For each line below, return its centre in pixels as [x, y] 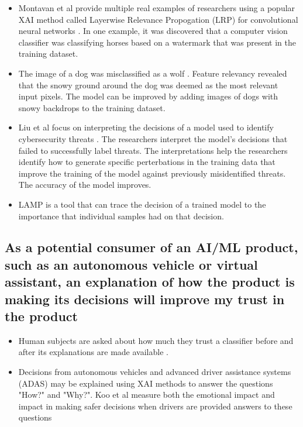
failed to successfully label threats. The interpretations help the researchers [153, 150]
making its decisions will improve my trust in [145, 299]
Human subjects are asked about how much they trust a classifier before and [156, 340]
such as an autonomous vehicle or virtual [131, 264]
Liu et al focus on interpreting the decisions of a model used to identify [146, 127]
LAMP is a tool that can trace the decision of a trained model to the [142, 204]
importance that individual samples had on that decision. [121, 216]
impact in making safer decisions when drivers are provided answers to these [155, 406]
